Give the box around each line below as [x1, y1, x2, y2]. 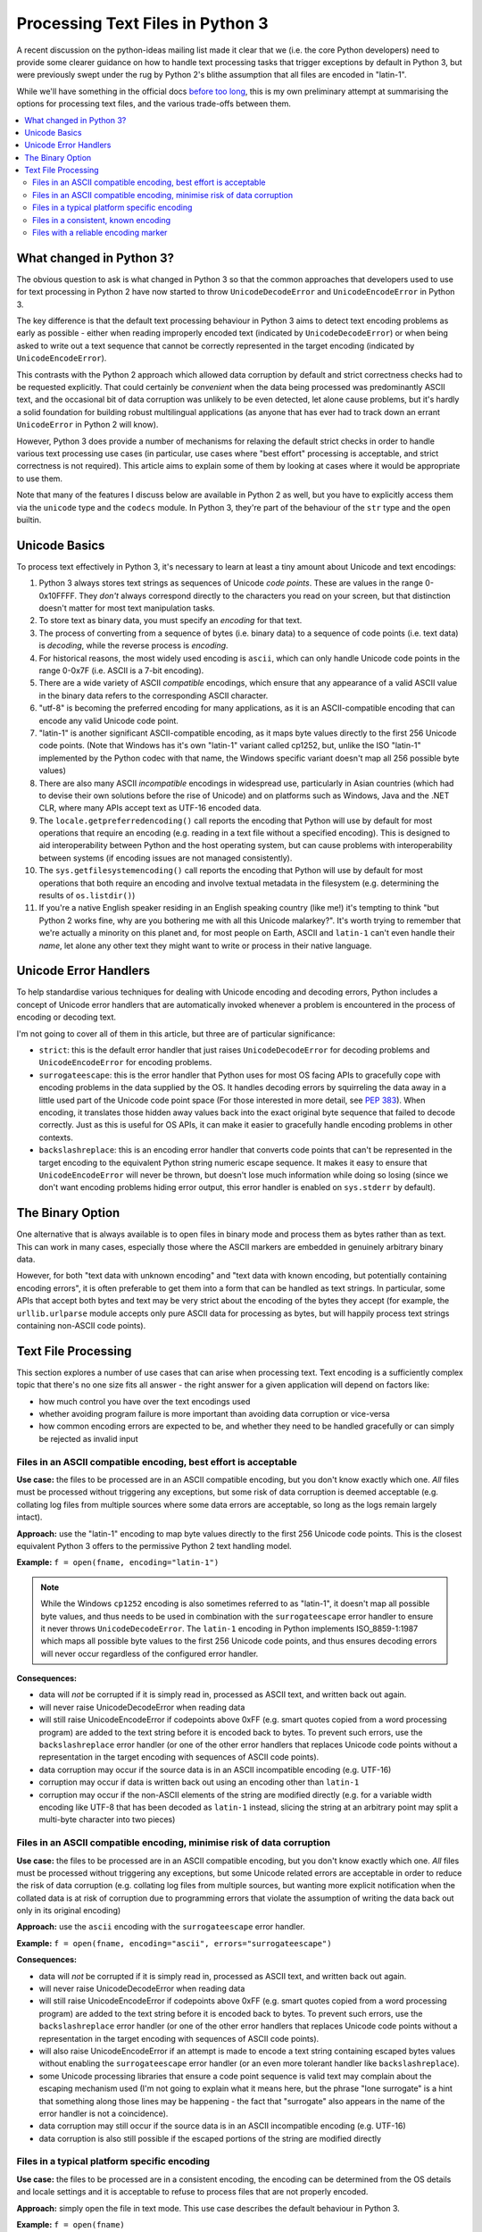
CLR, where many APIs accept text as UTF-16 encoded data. [38, 803, 262, 813]
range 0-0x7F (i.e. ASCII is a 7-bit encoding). [38, 665, 204, 676]
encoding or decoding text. [16, 1012, 116, 1022]
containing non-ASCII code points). [16, 1320, 146, 1330]
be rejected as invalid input [38, 1433, 138, 1444]
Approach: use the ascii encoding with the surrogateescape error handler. [16, 1921, 305, 1932]
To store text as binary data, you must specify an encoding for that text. [38, 615, 303, 626]
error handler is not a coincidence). [38, 2108, 169, 2119]
